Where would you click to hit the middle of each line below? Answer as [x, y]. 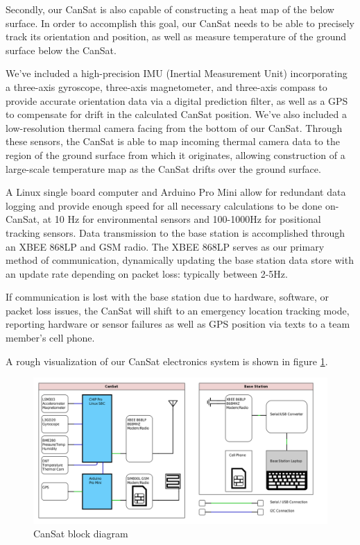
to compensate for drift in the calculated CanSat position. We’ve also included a [176, 114]
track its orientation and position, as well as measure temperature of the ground [176, 36]
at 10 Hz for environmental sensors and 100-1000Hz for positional [182, 219]
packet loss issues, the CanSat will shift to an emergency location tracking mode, [178, 310]
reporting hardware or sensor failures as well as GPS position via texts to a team [178, 324]
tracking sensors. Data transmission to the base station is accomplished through [175, 232]
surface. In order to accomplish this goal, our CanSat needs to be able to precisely [180, 23]
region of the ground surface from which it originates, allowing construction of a [175, 154]
